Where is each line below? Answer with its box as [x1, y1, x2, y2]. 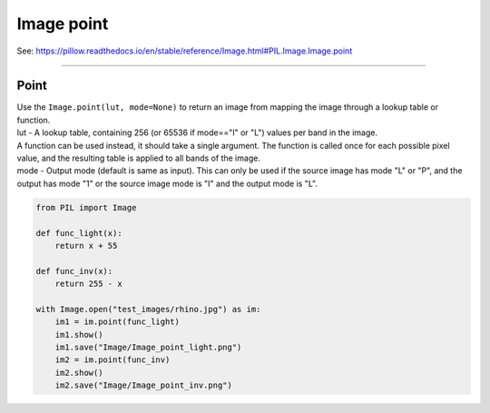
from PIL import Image [35, 202, 137, 212]
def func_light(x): [35, 228, 122, 238]
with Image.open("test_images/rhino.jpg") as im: [35, 304, 261, 314]
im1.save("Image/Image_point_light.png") [54, 342, 242, 353]
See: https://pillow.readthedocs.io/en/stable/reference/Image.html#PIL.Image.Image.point [16, 45, 353, 56]
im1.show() [54, 329, 103, 339]
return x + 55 [54, 241, 118, 251]
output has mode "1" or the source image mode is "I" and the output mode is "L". [16, 178, 318, 189]
